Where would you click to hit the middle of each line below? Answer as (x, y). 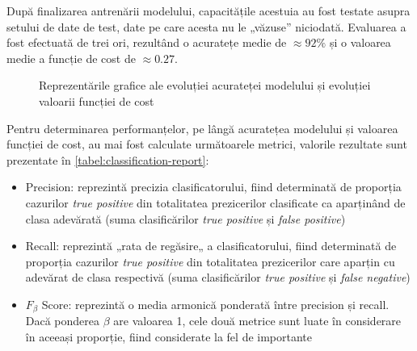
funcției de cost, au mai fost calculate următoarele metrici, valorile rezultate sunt (207, 144)
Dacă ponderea (63, 321)
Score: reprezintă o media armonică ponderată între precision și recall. (215, 304)
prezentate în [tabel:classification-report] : (108, 159)
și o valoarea (360, 42)
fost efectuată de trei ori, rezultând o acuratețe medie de (147, 42)
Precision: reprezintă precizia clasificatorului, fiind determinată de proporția (213, 187)
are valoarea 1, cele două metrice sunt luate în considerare (257, 321)
